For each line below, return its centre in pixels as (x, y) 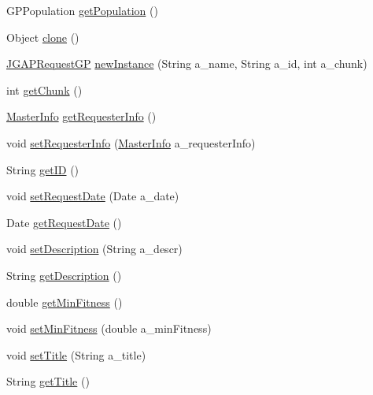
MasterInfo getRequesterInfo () (81, 116)
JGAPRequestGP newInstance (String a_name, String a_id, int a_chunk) (187, 63)
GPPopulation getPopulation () (82, 10)
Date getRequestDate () (64, 222)
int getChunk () (44, 89)
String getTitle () (48, 381)
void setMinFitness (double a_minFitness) (109, 328)
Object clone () (43, 37)
